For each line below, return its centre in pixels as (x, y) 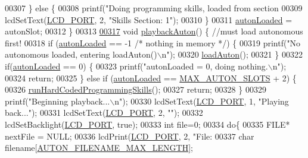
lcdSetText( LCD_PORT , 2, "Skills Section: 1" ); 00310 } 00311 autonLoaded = (149, 19)
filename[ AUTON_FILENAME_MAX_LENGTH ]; (99, 148)
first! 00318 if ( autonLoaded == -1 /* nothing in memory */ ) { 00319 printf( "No (153, 42)
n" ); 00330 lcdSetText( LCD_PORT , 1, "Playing (202, 101)
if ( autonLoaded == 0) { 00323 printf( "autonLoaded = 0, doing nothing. (136, 66)
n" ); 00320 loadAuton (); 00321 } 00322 (232, 54)
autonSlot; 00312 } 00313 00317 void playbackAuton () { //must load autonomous (154, 31)
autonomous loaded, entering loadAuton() (81, 54)
